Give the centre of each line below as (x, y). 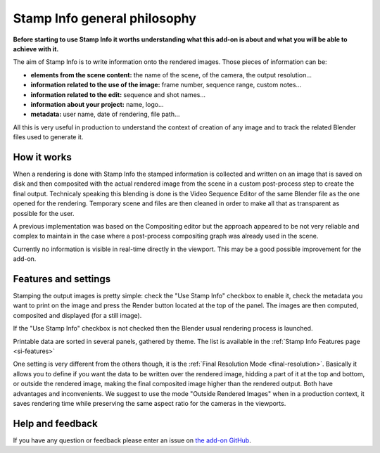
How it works (42, 157)
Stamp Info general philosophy (105, 18)
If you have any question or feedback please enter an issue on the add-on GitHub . (132, 440)
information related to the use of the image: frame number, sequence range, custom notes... (166, 85)
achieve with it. (36, 49)
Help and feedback (55, 423)
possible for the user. (44, 213)
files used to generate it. (48, 137)
